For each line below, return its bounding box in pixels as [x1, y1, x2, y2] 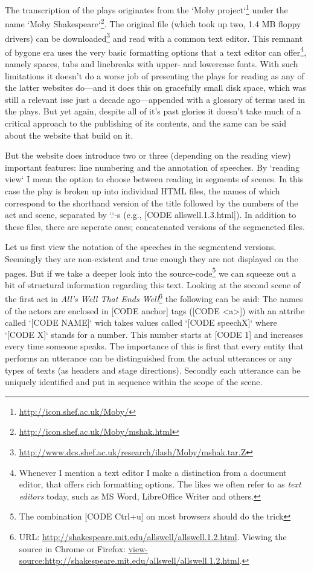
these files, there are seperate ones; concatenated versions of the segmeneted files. [5, 220, 305, 233]
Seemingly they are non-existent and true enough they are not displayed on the [5, 252, 298, 265]
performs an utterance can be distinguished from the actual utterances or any [5, 351, 292, 364]
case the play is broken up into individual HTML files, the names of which [5, 184, 280, 197]
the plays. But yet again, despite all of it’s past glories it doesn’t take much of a [5, 105, 301, 117]
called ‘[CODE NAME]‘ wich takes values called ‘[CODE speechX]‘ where [5, 316, 277, 329]
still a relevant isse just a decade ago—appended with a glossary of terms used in [5, 93, 305, 105]
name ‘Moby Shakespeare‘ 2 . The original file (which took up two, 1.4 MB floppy [5, 16, 301, 30]
